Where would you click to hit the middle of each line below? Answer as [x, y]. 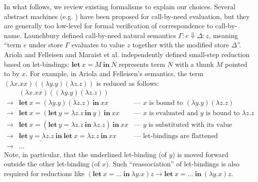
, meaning [224, 35]
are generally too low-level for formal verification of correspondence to [109, 26]
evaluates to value [98, 45]
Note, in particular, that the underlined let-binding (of [85, 154]
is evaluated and [173, 113]
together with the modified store [181, 45]
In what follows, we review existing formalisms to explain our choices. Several [120, 6]
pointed [236, 64]
